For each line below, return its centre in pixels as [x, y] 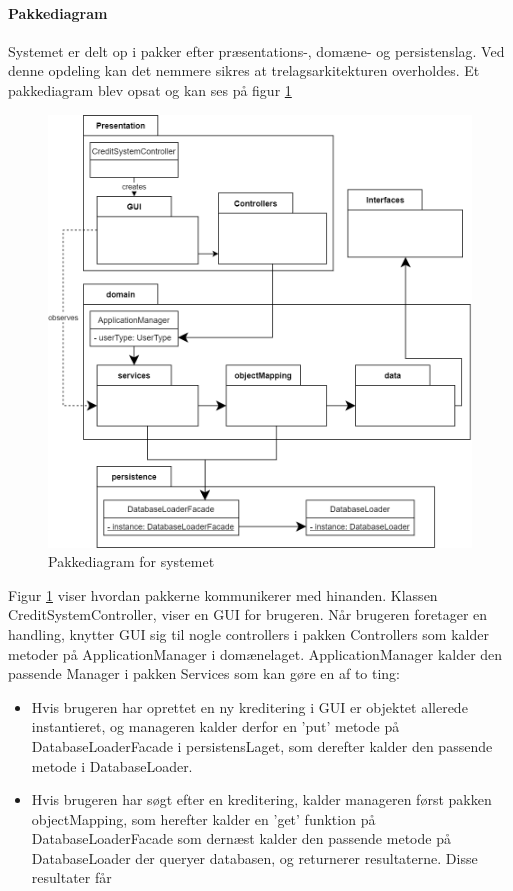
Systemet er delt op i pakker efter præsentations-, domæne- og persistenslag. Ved [256, 50]
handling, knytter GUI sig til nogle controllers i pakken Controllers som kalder [248, 633]
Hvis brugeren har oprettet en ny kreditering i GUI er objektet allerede [249, 706]
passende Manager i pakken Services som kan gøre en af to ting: [204, 673]
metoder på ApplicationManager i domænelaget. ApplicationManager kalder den [255, 653]
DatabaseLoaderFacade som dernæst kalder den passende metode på [241, 838]
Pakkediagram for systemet [131, 561]
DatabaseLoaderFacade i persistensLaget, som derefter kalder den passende [262, 745]
